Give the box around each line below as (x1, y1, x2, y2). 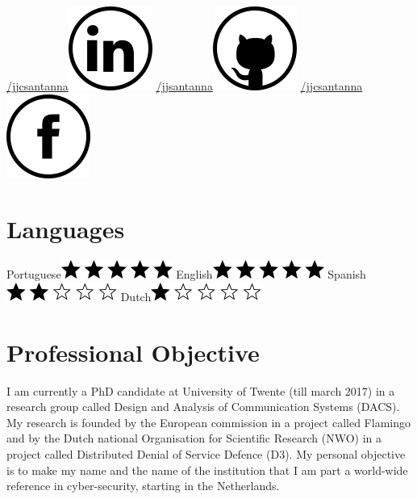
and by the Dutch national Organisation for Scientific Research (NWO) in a (6, 430, 382, 447)
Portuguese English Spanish (6, 266, 366, 283)
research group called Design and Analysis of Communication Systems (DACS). (6, 398, 400, 415)
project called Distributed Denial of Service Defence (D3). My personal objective (6, 446, 406, 462)
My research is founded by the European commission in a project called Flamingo (6, 413, 411, 430)
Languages (6, 212, 125, 245)
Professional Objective (6, 335, 260, 368)
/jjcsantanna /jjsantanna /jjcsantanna (6, 78, 363, 94)
